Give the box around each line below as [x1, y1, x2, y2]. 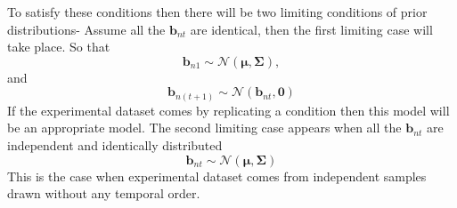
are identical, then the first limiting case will [190, 20, 433, 38]
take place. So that [7, 37, 110, 56]
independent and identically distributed [7, 136, 223, 155]
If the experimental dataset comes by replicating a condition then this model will [7, 100, 450, 119]
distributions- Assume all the [7, 20, 166, 38]
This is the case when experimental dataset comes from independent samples [7, 166, 427, 185]
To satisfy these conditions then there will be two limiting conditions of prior [7, 3, 428, 20]
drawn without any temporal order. [7, 184, 200, 203]
